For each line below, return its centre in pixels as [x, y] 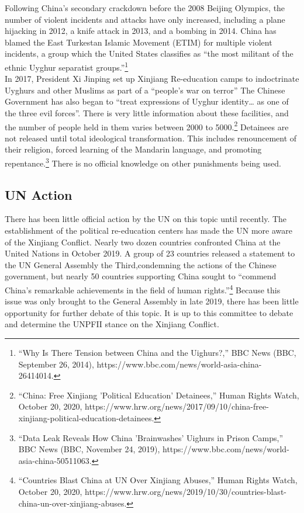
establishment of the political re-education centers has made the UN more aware [148, 230]
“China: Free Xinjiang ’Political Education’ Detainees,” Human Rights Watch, [159, 395]
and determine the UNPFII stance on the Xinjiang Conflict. [112, 324]
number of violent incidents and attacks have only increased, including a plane [145, 19]
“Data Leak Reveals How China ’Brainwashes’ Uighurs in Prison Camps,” [151, 437]
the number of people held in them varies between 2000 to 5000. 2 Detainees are [147, 126]
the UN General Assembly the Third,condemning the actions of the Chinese [141, 264]
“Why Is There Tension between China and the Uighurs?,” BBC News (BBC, [157, 353]
